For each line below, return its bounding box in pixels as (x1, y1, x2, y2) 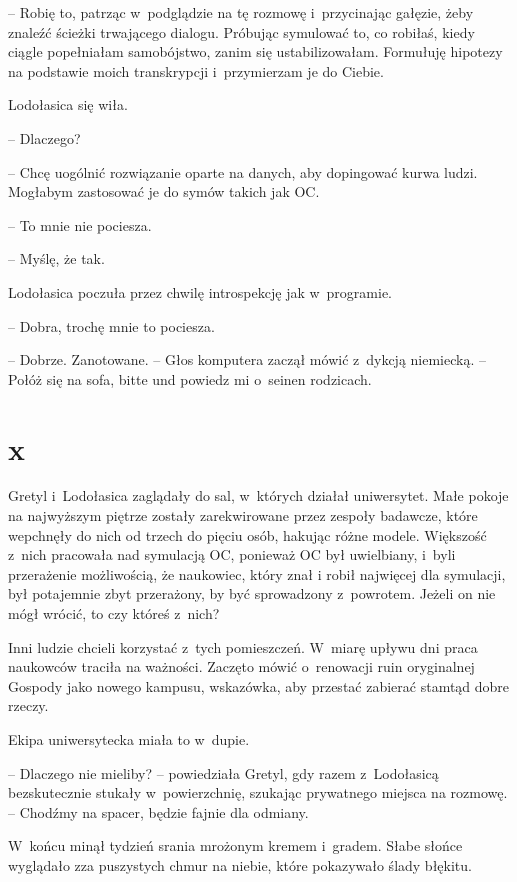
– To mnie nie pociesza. (8, 214, 152, 235)
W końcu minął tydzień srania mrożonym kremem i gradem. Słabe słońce (8, 835, 463, 856)
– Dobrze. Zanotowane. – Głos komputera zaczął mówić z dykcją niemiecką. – (8, 349, 487, 370)
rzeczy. (8, 695, 49, 716)
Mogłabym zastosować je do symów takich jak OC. (8, 181, 320, 202)
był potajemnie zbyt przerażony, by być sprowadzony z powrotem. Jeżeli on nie (8, 583, 496, 604)
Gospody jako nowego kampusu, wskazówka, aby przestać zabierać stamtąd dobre (8, 675, 510, 696)
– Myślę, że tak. (8, 248, 105, 269)
